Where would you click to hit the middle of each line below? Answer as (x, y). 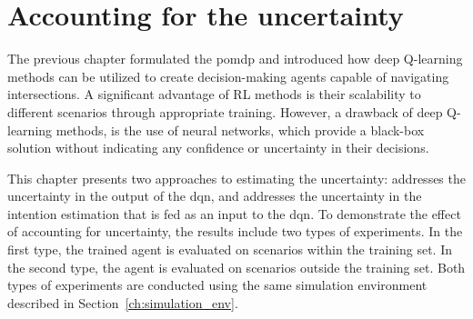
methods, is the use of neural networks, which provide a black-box (240, 130)
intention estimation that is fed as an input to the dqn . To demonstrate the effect (234, 213)
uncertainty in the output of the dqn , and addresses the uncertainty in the (215, 196)
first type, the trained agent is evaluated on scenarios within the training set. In (230, 249)
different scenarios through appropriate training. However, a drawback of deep (225, 111)
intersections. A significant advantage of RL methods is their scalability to (214, 94)
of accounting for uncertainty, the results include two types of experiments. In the (235, 231)
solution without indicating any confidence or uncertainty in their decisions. (218, 148)
